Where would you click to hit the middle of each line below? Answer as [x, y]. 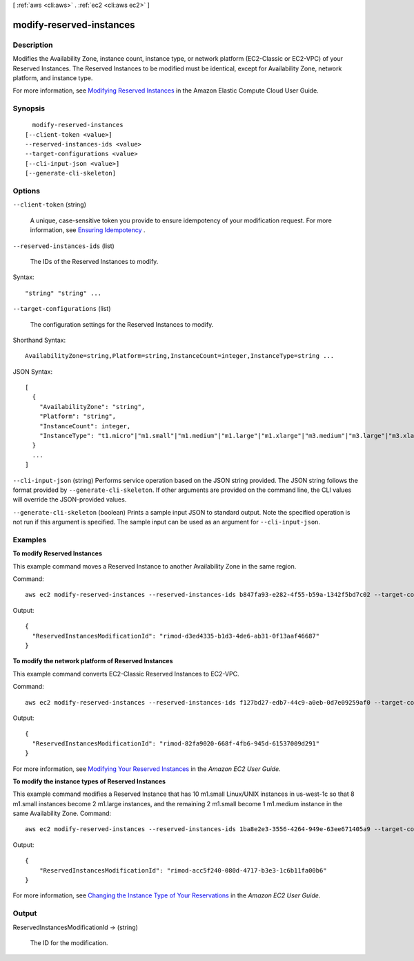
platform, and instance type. [53, 78]
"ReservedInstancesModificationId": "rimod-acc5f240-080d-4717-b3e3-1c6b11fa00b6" [183, 870]
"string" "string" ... [63, 293]
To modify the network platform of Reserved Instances [93, 661]
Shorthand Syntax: [39, 340]
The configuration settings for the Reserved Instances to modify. [122, 324]
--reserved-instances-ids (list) [64, 246]
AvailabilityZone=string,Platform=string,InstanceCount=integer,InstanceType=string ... [180, 356]
